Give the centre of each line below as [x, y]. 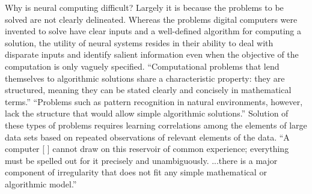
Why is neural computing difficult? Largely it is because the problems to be [144, 7]
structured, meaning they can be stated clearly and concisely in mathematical [148, 90]
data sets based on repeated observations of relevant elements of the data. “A [147, 137]
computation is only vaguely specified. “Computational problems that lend [142, 66]
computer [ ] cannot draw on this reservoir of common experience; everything [147, 149]
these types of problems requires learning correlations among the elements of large [156, 125]
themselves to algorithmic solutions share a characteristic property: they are [145, 78]
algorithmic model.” [41, 183]
